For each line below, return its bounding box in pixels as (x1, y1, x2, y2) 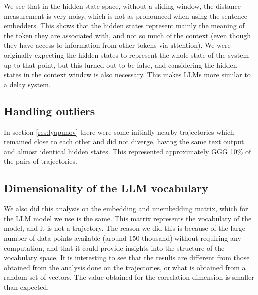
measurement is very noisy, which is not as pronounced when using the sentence (4, 10, 248, 21)
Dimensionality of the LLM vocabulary (4, 180, 208, 196)
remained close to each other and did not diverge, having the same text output (4, 136, 244, 147)
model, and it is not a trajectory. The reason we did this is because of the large (4, 223, 246, 233)
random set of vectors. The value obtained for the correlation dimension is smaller (4, 272, 254, 282)
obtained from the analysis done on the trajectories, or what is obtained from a (4, 262, 246, 272)
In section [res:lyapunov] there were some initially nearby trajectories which (4, 126, 234, 137)
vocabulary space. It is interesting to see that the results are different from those (4, 252, 250, 263)
